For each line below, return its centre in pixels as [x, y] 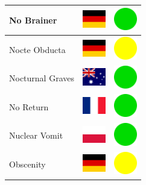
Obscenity [27, 164]
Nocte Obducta [37, 49]
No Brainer [33, 20]
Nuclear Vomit [36, 135]
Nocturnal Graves [42, 78]
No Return [29, 106]
